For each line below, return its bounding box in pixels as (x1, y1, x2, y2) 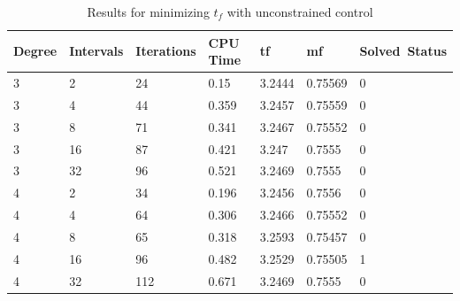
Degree (13, 42, 57, 60)
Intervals (69, 42, 124, 60)
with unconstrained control (226, 3, 373, 20)
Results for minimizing (87, 3, 210, 20)
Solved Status (359, 42, 447, 60)
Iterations (135, 42, 196, 60)
